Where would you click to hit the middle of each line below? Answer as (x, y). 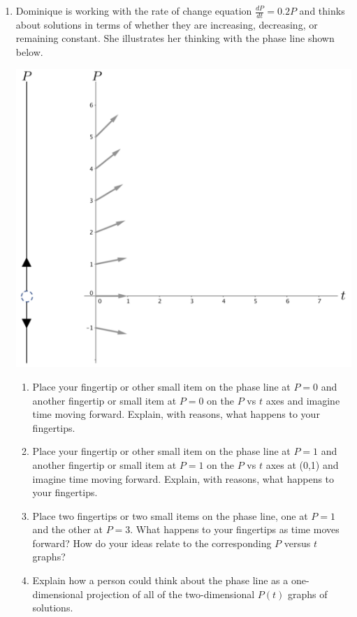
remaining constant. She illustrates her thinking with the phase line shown (175, 38)
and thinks (322, 10)
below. (29, 52)
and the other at (67, 529)
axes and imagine (303, 400)
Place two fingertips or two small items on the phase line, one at (170, 515)
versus (297, 543)
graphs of (308, 594)
